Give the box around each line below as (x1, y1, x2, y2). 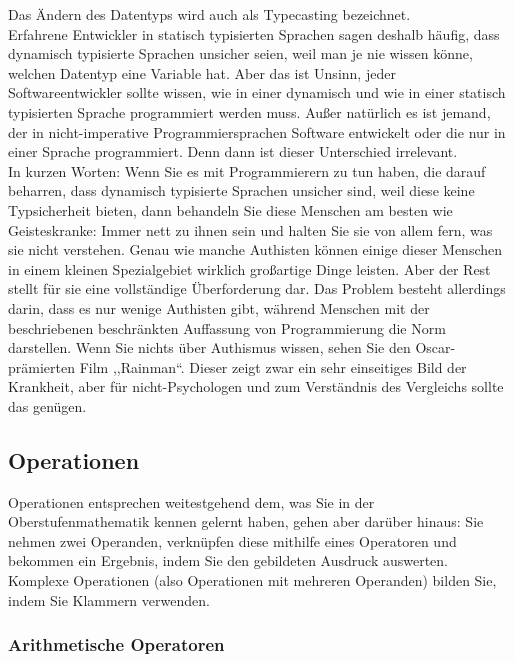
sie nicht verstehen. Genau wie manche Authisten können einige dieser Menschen (8, 239, 503, 260)
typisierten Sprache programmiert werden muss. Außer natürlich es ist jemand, (8, 101, 491, 122)
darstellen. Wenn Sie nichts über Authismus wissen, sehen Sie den (8, 337, 411, 358)
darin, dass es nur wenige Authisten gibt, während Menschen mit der (8, 297, 430, 318)
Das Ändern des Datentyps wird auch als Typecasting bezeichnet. (8, 4, 411, 24)
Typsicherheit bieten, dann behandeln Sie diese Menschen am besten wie (8, 199, 453, 220)
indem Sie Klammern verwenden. (8, 589, 210, 610)
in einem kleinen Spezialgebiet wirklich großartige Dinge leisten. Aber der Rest (8, 258, 491, 279)
